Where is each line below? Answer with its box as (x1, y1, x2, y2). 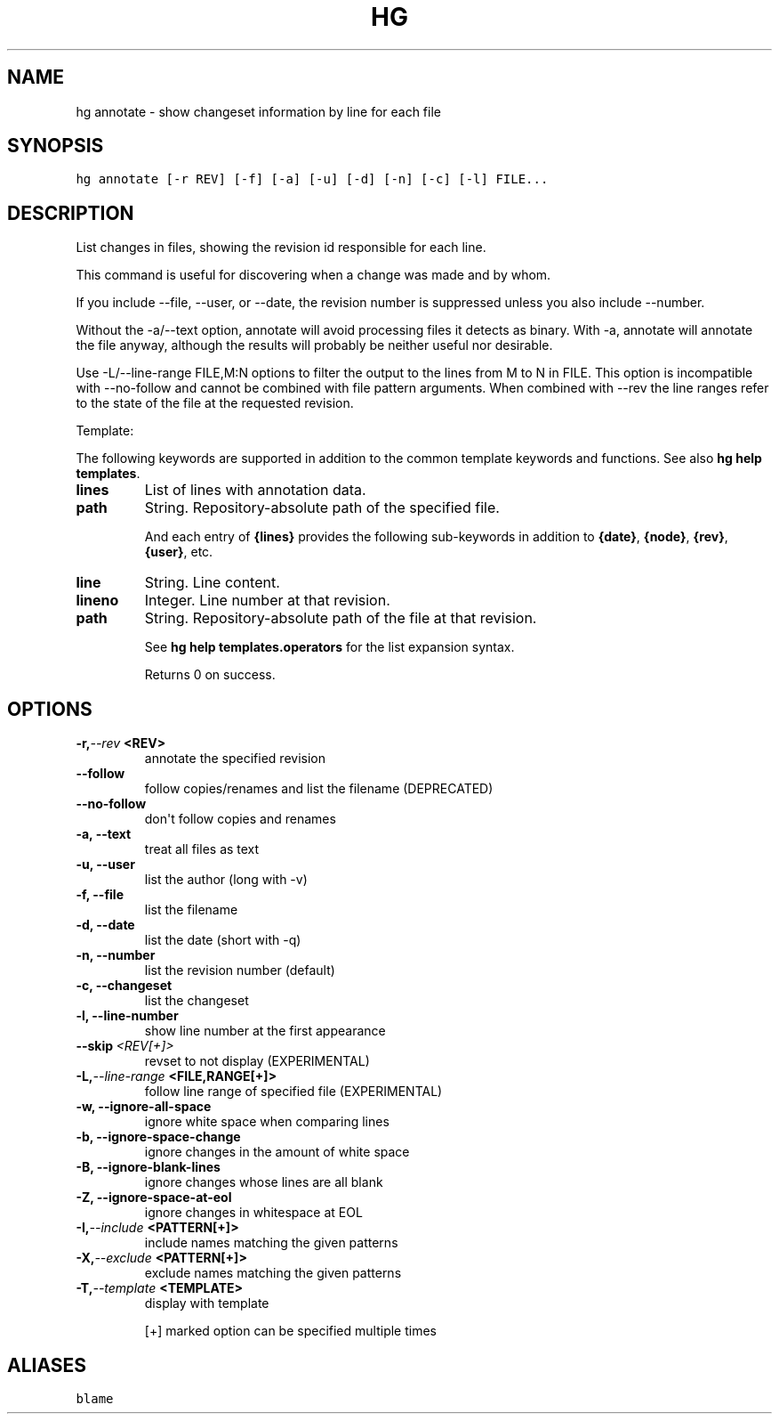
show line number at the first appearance (144, 1023, 386, 1039)
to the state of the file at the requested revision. (76, 395, 354, 411)
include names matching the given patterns (144, 1235, 398, 1251)
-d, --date (76, 917, 135, 933)
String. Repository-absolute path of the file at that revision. (144, 609, 537, 628)
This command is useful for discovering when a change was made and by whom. (76, 267, 551, 283)
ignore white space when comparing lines (144, 1114, 389, 1130)
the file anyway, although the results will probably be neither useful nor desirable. (76, 337, 553, 353)
